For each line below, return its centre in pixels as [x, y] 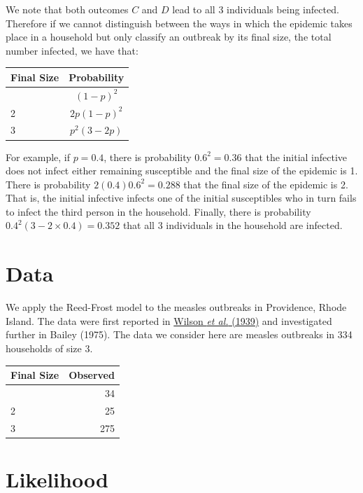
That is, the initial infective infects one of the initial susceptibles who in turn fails [181, 198]
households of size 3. [49, 348]
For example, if [38, 157]
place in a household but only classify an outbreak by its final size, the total [169, 37]
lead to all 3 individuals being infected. [256, 9]
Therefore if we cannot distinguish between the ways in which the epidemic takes [179, 23]
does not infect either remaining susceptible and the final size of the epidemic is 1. [182, 171]
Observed [92, 375]
